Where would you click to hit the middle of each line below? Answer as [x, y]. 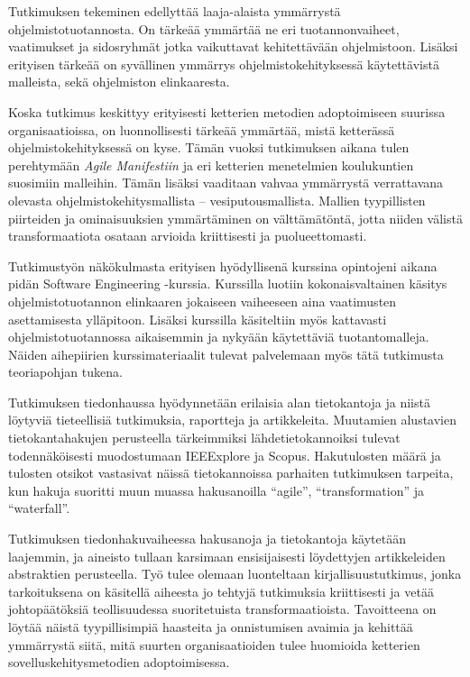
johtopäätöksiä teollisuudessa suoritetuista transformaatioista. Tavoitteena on [222, 609]
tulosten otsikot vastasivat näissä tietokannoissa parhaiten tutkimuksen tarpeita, [231, 473]
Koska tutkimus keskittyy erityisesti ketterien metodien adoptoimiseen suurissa [227, 111]
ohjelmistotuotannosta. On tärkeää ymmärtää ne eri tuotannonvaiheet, [204, 28]
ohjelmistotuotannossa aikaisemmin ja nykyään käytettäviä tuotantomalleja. [219, 337]
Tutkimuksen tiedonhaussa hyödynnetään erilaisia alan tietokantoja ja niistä [219, 402]
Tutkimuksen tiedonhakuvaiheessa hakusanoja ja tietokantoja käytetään [207, 539]
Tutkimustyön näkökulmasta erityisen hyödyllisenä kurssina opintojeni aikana [223, 265]
